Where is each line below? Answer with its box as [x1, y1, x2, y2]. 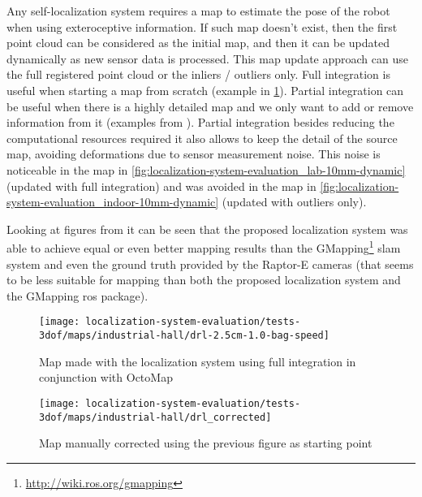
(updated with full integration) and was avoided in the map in [6, 177, 316, 194]
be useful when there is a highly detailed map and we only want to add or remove [6, 97, 414, 115]
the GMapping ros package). [6, 287, 149, 304]
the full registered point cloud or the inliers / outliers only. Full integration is [6, 66, 390, 83]
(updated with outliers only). [222, 193, 367, 210]
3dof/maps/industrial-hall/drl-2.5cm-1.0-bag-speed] [39, 330, 329, 341]
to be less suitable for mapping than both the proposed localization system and [6, 271, 401, 288]
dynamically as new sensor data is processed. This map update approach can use [6, 50, 408, 67]
